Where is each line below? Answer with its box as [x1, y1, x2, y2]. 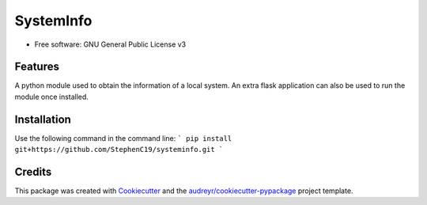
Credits [14, 165, 52, 178]
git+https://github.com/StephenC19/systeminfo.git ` [14, 145, 224, 154]
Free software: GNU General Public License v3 [34, 40, 187, 49]
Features [14, 60, 59, 74]
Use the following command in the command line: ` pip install [14, 133, 232, 142]
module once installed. [14, 92, 89, 101]
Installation [14, 112, 71, 126]
